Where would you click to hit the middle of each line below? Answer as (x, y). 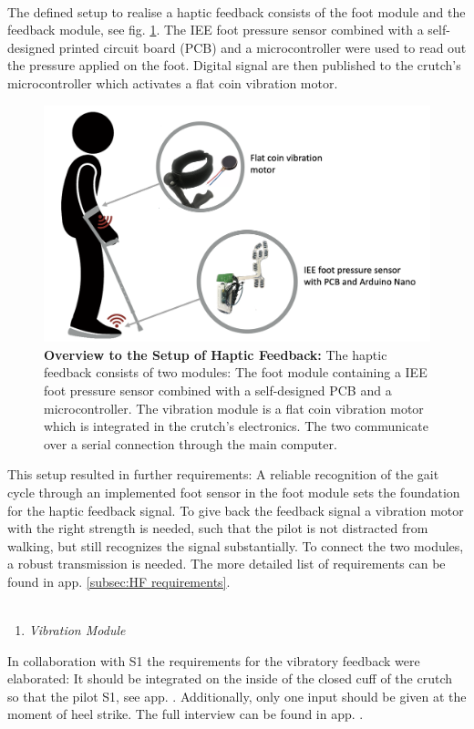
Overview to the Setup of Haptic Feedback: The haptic (216, 354)
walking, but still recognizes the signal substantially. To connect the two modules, (236, 545)
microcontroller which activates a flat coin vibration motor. (173, 82)
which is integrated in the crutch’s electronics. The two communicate (236, 426)
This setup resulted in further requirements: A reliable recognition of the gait (223, 474)
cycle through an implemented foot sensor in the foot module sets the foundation (234, 492)
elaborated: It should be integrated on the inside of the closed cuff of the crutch (230, 678)
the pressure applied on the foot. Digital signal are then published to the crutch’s (234, 65)
